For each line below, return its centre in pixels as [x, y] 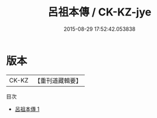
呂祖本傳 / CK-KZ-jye [100, 12]
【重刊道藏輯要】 [58, 81]
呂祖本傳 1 [27, 109]
